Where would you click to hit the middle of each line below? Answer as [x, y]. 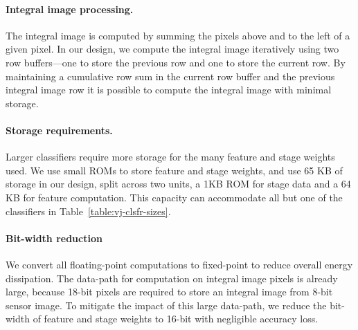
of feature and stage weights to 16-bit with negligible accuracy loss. [176, 319]
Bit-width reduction [54, 238]
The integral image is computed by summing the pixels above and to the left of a [178, 35]
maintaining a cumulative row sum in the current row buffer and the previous [170, 76]
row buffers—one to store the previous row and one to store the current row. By [176, 62]
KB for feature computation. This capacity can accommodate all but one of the [174, 197]
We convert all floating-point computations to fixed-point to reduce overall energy [179, 264]
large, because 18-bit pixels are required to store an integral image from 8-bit [169, 292]
